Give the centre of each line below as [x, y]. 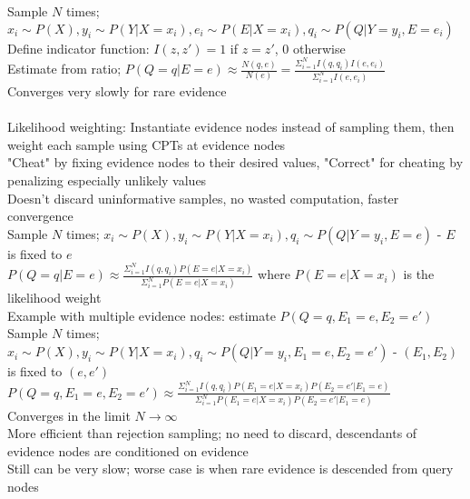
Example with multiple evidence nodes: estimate [142, 315]
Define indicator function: [78, 48]
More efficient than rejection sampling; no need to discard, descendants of [212, 433]
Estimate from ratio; [64, 69]
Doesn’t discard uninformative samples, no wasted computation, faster [203, 198]
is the [419, 274]
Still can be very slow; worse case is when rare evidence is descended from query [230, 469]
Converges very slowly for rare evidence [117, 91]
